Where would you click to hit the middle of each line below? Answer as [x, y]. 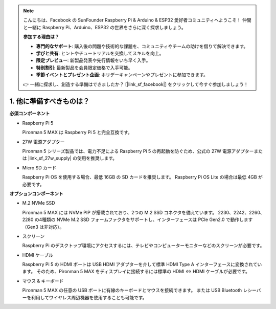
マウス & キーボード [43, 281]
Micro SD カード [39, 168]
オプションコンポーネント [36, 193]
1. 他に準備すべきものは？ [49, 102]
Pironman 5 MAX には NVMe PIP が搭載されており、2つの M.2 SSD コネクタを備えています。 [120, 212]
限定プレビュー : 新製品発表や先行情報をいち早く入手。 [93, 60]
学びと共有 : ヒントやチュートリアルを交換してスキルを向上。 [100, 53]
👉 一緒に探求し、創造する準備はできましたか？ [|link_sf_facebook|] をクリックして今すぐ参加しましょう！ [136, 84]
